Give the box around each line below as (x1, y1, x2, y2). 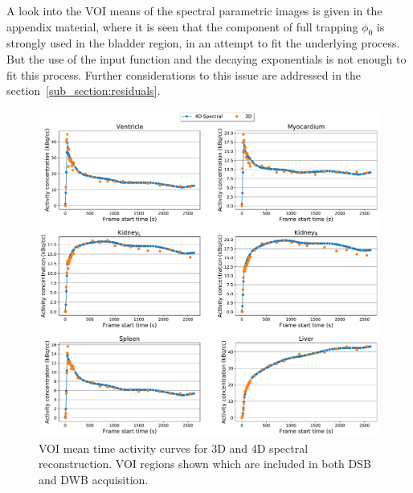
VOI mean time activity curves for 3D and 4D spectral (39, 439, 309, 456)
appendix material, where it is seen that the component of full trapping (6, 18, 358, 35)
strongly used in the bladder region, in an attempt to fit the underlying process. (6, 35, 400, 51)
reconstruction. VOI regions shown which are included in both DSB (39, 455, 371, 472)
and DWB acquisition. (39, 470, 149, 487)
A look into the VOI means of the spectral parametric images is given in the (6, 2, 382, 18)
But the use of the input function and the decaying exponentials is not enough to (6, 50, 407, 67)
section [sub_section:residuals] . (6, 82, 161, 99)
